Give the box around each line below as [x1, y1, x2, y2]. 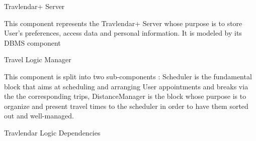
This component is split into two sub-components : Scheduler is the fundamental [4, 71, 252, 81]
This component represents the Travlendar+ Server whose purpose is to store [4, 18, 242, 28]
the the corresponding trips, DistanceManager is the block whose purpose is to [4, 91, 246, 101]
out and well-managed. [4, 110, 74, 121]
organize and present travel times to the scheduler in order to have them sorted [4, 100, 248, 111]
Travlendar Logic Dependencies [4, 127, 101, 137]
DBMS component [4, 37, 61, 48]
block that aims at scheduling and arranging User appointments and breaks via [4, 81, 248, 91]
